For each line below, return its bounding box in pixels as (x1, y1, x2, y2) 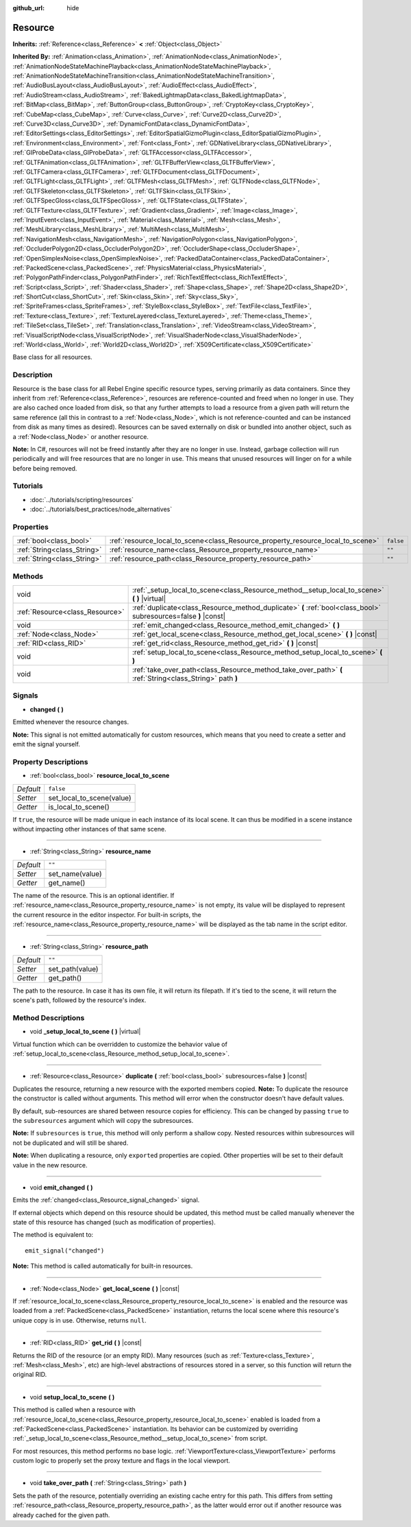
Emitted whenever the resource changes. (12, 718, 129, 726)
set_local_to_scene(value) (48, 793, 132, 803)
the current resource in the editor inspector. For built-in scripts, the (12, 910, 201, 919)
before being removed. (12, 464, 77, 473)
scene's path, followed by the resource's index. (12, 996, 147, 1004)
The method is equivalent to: (12, 1231, 94, 1239)
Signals (12, 691, 38, 700)
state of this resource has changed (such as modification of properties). (12, 1218, 216, 1227)
